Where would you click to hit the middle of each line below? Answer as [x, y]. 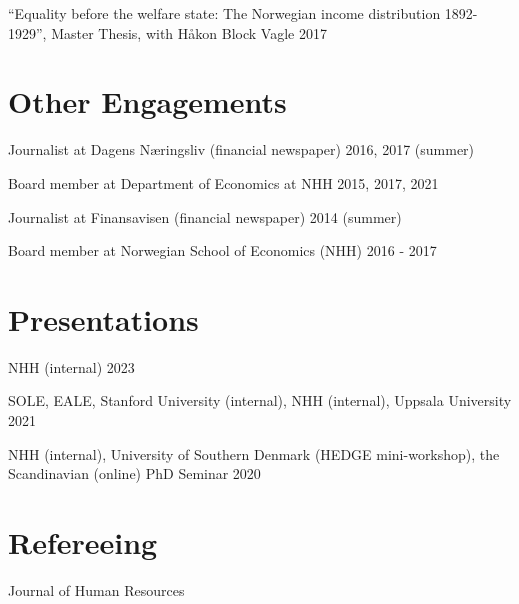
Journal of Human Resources [96, 589]
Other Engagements [147, 101]
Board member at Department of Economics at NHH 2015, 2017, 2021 [223, 182]
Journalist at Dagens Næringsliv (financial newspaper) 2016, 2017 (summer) [241, 149]
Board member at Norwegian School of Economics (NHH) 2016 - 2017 [222, 250]
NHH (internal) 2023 [71, 366]
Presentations [103, 318]
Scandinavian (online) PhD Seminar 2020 [134, 473]
